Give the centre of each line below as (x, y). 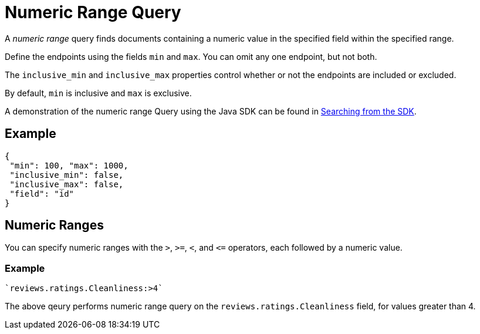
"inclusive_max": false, (67, 184)
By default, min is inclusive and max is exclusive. (98, 93)
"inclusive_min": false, (67, 175)
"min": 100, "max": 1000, (69, 165)
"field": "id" (42, 193)
